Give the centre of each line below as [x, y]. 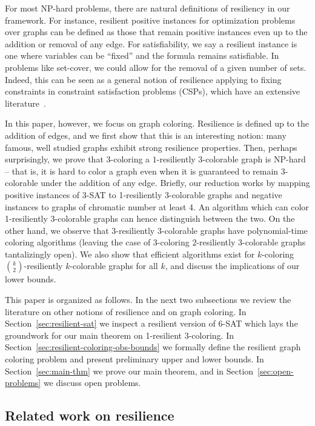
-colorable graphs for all [114, 266]
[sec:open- [276, 371]
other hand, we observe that [57, 230]
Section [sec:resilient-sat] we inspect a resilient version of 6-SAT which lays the [151, 323]
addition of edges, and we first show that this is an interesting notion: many [146, 135]
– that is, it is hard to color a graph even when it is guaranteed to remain [142, 171]
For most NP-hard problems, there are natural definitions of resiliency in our [148, 8]
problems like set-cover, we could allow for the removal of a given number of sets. [156, 67]
